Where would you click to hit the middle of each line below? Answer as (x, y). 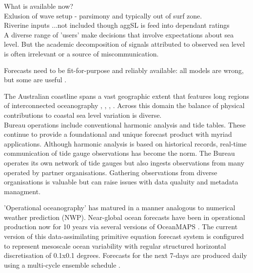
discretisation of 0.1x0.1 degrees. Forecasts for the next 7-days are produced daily (126, 255)
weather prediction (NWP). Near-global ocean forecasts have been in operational (125, 217)
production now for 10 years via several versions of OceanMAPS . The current (121, 227)
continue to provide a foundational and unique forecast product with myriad (118, 134)
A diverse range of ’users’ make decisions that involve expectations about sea (119, 34)
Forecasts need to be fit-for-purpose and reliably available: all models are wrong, (124, 70)
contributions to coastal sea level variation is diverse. (83, 115)
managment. (22, 191)
